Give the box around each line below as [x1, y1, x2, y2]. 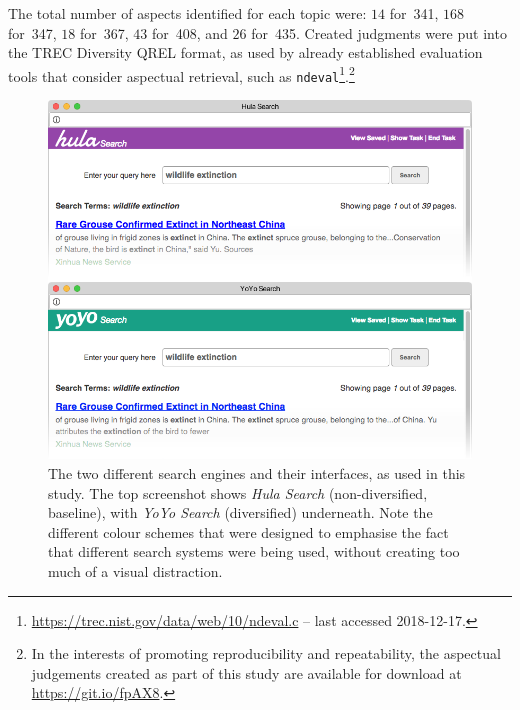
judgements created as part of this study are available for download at [31, 662, 462, 683]
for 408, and [151, 22, 228, 43]
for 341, [389, 3, 439, 23]
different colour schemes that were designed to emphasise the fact [48, 521, 449, 542]
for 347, [8, 22, 57, 43]
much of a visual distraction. [48, 560, 223, 581]
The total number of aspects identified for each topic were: [8, 3, 367, 23]
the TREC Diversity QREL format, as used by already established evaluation [8, 42, 483, 63]
